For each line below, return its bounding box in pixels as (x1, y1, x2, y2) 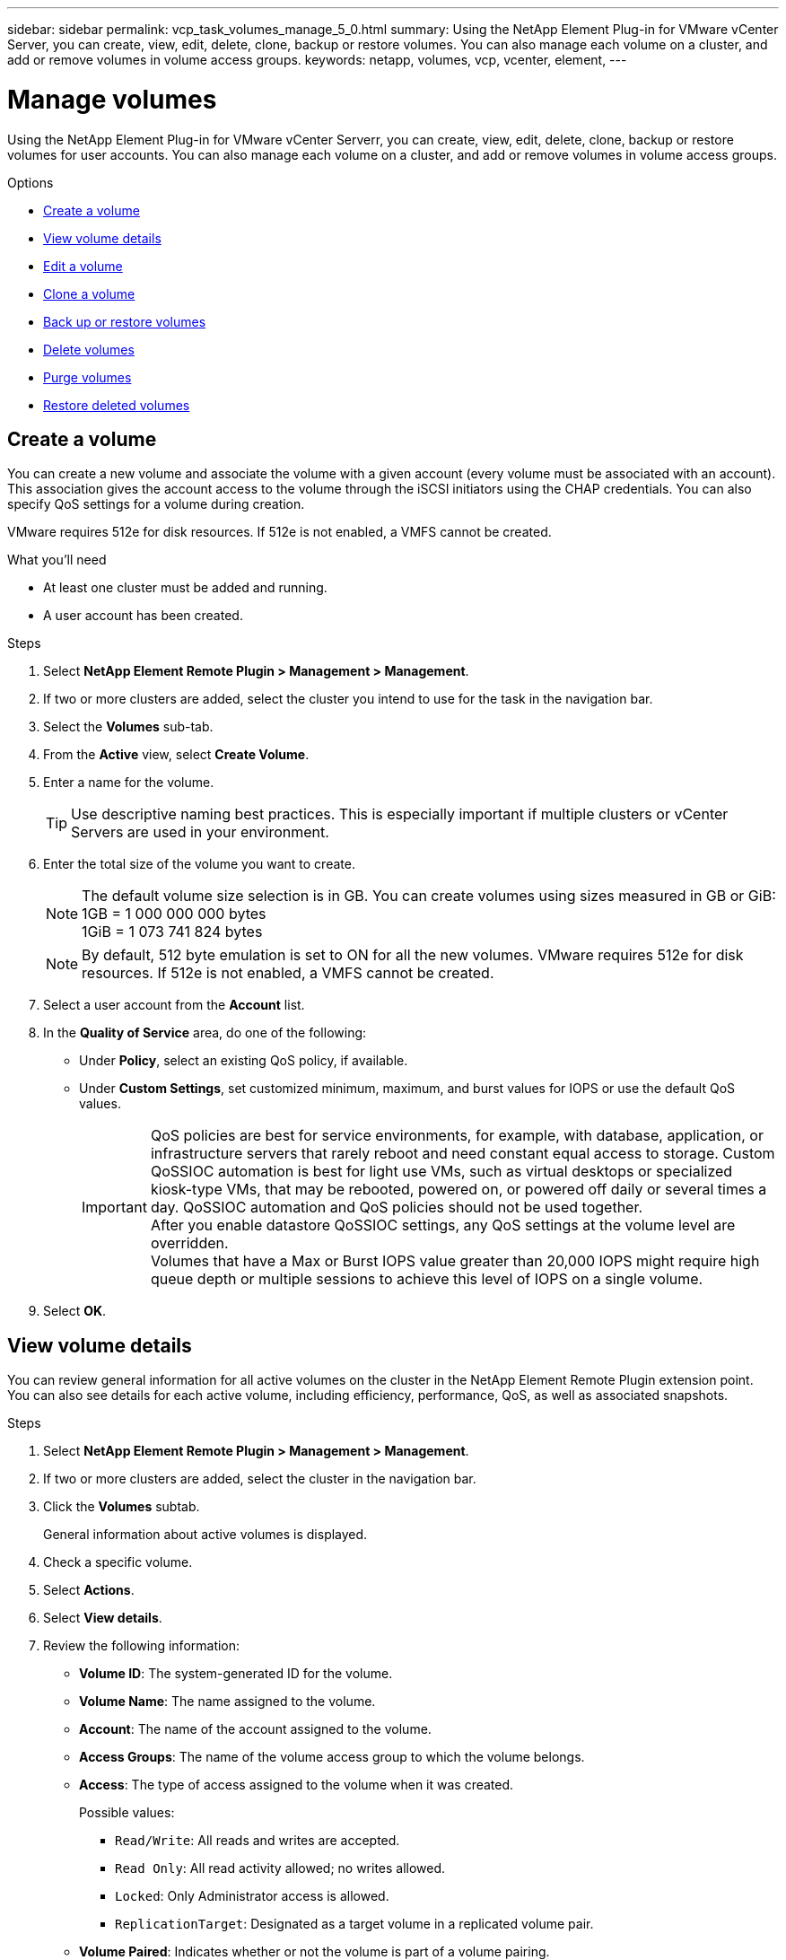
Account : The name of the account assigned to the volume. (79, 1721, 432, 1737)
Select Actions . (43, 1582, 135, 1598)
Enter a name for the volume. (43, 774, 214, 791)
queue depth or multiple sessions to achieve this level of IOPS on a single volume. (150, 1270, 703, 1289)
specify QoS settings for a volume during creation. (7, 496, 305, 512)
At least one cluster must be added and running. (43, 580, 327, 596)
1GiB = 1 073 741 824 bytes (82, 923, 263, 941)
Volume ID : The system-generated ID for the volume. (79, 1666, 393, 1682)
